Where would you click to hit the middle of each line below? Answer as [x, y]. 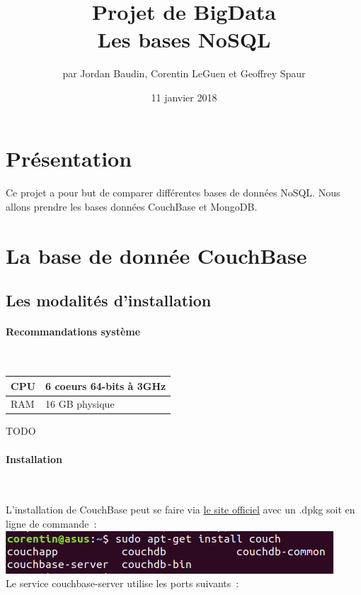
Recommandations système [73, 332]
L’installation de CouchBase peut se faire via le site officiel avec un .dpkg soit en [180, 510]
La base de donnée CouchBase [156, 255]
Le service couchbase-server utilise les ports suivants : [122, 583]
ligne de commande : [51, 524]
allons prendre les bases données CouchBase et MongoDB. [132, 206]
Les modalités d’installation [109, 300]
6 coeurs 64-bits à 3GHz [106, 385]
